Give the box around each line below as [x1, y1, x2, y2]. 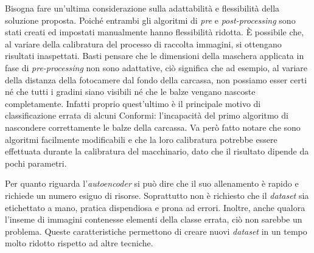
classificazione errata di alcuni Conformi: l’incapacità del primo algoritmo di [5, 109, 288, 122]
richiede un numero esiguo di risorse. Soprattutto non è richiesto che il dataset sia [5, 189, 309, 201]
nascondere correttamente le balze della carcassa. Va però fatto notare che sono [5, 120, 301, 133]
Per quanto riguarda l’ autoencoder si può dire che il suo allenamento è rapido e [5, 177, 299, 190]
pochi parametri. [5, 156, 67, 169]
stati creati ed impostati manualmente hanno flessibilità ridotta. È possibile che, [5, 26, 304, 38]
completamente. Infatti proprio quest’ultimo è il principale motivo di [5, 97, 261, 109]
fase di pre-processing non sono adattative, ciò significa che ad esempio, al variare [5, 61, 308, 74]
